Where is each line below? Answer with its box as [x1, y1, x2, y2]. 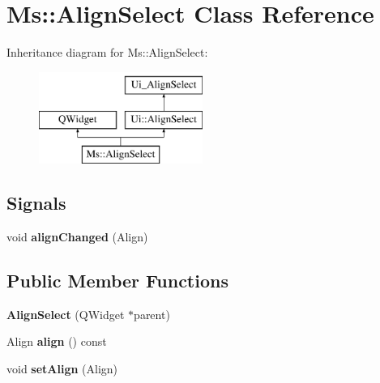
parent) [134, 305, 170, 322]
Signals [6, 190, 66, 215]
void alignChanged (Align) [6, 228, 148, 245]
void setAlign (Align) [6, 360, 118, 377]
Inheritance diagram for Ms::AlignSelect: [6, 44, 208, 61]
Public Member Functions [6, 267, 228, 292]
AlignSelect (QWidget [6, 305, 125, 322]
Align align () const [6, 333, 107, 350]
